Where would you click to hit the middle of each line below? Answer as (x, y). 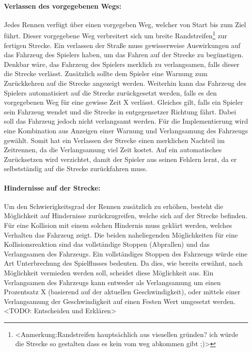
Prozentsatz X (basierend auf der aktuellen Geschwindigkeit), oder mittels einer (122, 292)
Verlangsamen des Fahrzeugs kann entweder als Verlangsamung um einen (112, 282)
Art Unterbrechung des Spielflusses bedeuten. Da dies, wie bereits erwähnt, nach (123, 263)
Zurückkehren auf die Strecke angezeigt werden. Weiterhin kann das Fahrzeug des (125, 83)
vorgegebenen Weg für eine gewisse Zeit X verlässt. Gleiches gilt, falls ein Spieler (124, 102)
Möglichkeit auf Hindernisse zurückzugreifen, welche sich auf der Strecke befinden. (126, 216)
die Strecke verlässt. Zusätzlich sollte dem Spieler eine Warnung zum (106, 73)
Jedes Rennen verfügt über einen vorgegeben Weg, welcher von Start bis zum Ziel (125, 24)
